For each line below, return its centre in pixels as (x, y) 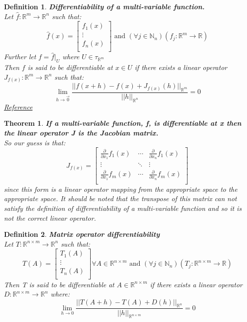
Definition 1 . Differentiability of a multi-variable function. (104, 6)
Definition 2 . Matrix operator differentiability (82, 234)
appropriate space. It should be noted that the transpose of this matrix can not (121, 198)
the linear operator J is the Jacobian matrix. (81, 133)
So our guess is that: (35, 142)
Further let (20, 57)
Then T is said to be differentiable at (59, 284)
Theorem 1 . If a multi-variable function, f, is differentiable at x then (123, 123)
